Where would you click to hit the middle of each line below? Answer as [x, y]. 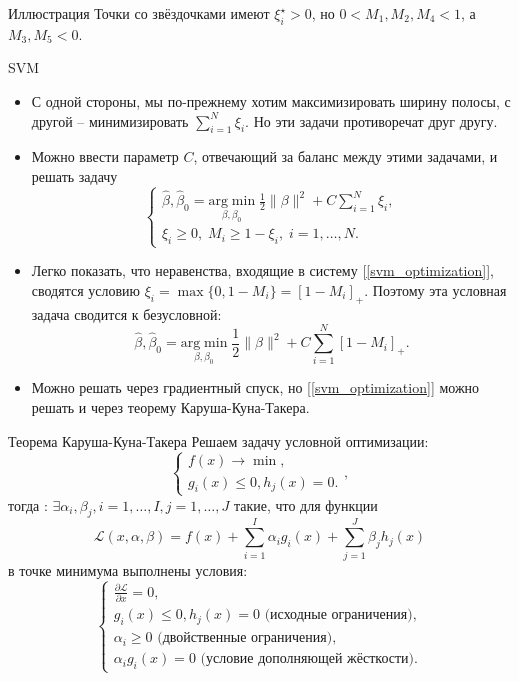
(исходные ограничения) [338, 615]
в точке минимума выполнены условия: [128, 569]
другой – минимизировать [110, 120]
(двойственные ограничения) [245, 638]
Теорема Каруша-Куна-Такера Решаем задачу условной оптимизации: [218, 440]
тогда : [28, 504]
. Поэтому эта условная [435, 289]
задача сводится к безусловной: [126, 313]
